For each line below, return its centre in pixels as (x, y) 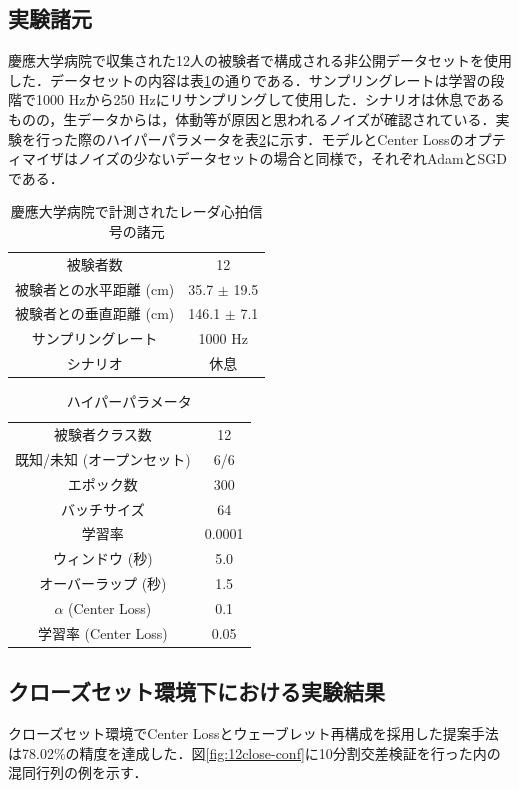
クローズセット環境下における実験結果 (196, 691)
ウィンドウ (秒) (103, 558)
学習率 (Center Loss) (102, 632)
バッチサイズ (103, 508)
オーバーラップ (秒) (103, 583)
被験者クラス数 (102, 434)
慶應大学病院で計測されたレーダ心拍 (129, 211)
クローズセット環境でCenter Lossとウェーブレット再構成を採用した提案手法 (253, 733)
